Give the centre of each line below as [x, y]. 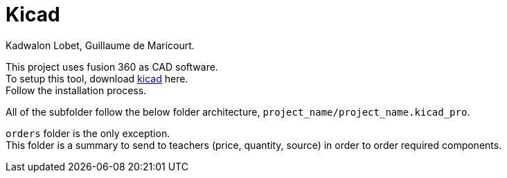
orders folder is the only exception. [88, 133]
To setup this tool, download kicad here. [97, 78]
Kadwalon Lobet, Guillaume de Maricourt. [100, 45]
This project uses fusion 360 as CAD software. [112, 66]
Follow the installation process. [76, 90]
